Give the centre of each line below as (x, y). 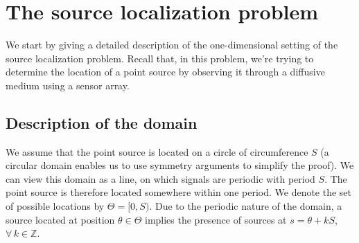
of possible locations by (55, 206)
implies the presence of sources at (216, 219)
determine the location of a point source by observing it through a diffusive (165, 72)
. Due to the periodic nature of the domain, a (246, 206)
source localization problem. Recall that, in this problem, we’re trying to (160, 58)
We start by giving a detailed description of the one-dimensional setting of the (172, 45)
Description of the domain (102, 122)
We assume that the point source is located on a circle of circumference (157, 151)
